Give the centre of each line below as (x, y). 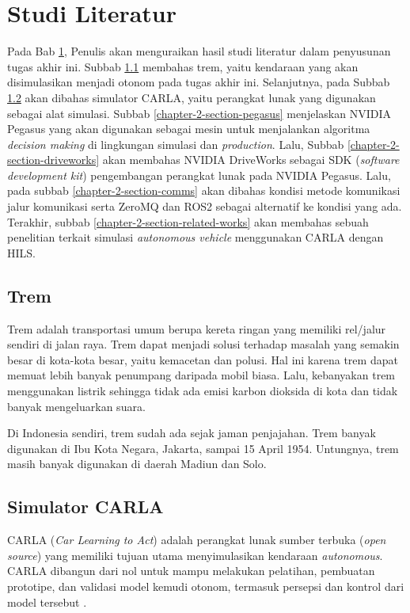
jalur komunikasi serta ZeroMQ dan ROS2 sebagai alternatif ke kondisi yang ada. (205, 206)
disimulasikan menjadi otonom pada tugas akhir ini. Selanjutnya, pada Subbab (199, 82)
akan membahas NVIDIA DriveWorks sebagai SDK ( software (251, 160)
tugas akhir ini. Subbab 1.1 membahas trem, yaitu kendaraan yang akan (183, 66)
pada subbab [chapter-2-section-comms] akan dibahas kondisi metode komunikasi (204, 190)
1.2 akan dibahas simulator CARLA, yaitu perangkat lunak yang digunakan (192, 97)
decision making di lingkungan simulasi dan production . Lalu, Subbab (176, 144)
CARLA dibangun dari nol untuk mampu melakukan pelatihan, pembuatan (191, 571)
